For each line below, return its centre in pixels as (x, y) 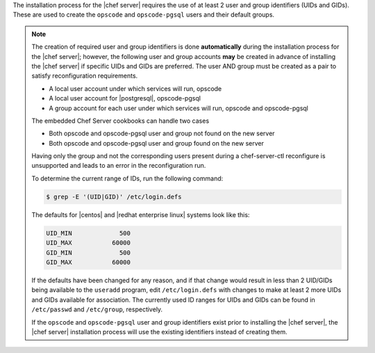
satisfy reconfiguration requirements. (85, 76)
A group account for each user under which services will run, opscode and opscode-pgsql (178, 108)
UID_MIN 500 (89, 233)
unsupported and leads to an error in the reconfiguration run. (119, 166)
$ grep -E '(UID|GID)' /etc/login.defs (114, 197)
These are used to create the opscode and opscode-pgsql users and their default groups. (143, 15)
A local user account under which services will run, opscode (135, 88)
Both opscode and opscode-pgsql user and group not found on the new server (162, 134)
